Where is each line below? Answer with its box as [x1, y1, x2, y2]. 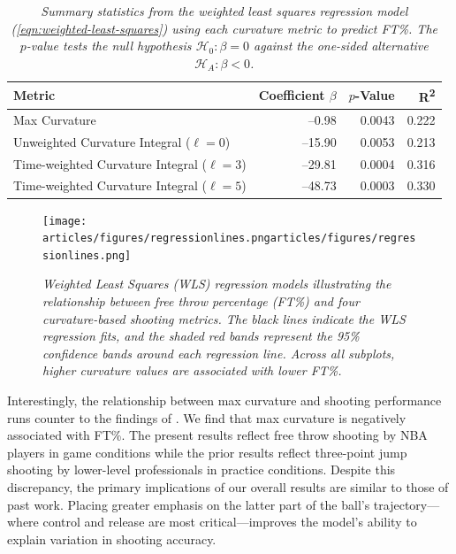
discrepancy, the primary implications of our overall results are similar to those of [7, 478, 449, 496]
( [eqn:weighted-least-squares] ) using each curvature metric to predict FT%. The [11, 19, 437, 37]
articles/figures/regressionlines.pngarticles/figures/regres [42, 232, 416, 245]
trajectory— [373, 495, 440, 513]
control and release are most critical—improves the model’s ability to [42, 512, 417, 531]
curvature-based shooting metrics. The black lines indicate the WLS [42, 309, 406, 327]
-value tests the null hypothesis [26, 36, 192, 55]
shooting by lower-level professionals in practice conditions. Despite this [7, 460, 396, 479]
